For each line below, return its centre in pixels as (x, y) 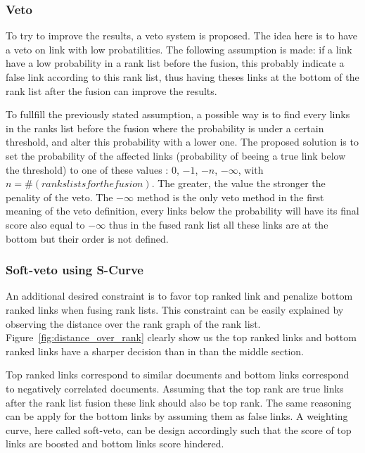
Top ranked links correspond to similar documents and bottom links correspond (178, 375)
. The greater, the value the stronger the (238, 183)
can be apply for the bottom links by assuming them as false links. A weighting (177, 416)
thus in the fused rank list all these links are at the (218, 224)
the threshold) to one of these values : (87, 169)
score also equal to (45, 224)
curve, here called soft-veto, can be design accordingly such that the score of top (179, 429)
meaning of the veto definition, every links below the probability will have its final (182, 211)
